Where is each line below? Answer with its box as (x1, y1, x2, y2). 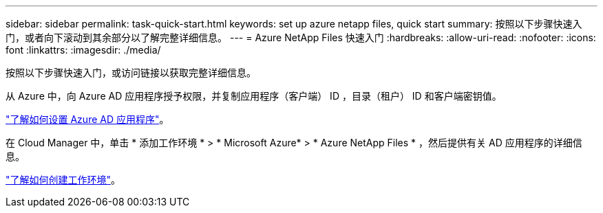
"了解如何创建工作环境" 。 (6, 174, 121, 186)
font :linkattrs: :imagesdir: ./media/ (6, 44, 161, 56)
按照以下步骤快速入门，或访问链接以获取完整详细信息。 (6, 67, 256, 78)
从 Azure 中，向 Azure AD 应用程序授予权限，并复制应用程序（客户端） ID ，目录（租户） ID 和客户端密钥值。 (6, 90, 502, 102)
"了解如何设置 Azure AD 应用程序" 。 (6, 113, 169, 125)
